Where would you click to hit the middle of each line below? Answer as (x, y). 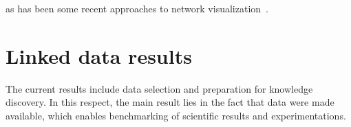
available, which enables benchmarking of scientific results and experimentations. (176, 115)
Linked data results (99, 55)
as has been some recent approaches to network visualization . (137, 8)
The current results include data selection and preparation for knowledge (159, 88)
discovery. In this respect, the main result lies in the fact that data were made (170, 102)
